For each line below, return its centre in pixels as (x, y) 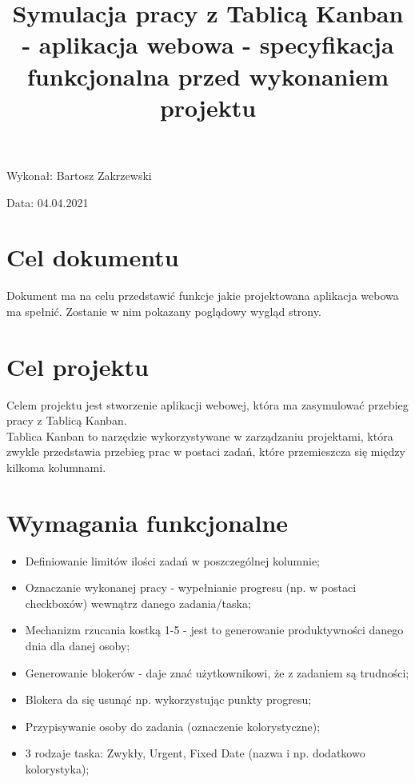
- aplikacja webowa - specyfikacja (208, 44)
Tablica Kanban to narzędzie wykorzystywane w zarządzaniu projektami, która (200, 435)
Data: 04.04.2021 (48, 202)
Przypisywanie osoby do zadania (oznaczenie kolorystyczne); (173, 726)
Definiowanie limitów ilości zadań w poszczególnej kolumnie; (173, 560)
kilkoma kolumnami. (56, 467)
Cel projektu (78, 366)
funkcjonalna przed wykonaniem (208, 76)
